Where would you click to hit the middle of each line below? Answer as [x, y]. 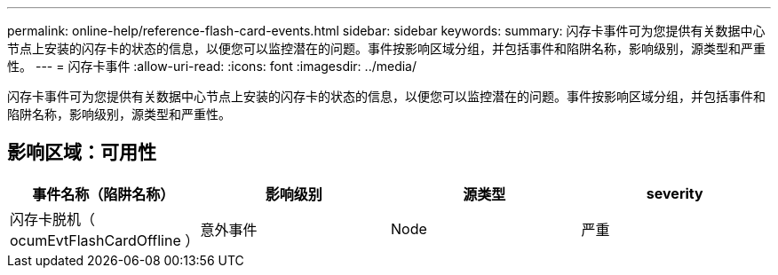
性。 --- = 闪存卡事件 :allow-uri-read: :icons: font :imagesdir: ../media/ [212, 66]
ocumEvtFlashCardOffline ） [105, 240]
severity [675, 193]
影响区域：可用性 [82, 153]
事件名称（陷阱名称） [103, 194]
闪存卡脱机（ [53, 219]
